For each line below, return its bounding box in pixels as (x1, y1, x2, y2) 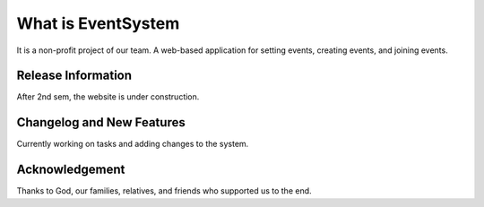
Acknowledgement (16, 162, 125, 177)
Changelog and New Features (16, 115, 186, 130)
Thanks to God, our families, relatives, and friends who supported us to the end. (16, 185, 313, 196)
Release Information (16, 68, 133, 83)
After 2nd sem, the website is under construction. (16, 91, 200, 102)
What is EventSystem (16, 13, 180, 33)
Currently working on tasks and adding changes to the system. (16, 139, 249, 150)
